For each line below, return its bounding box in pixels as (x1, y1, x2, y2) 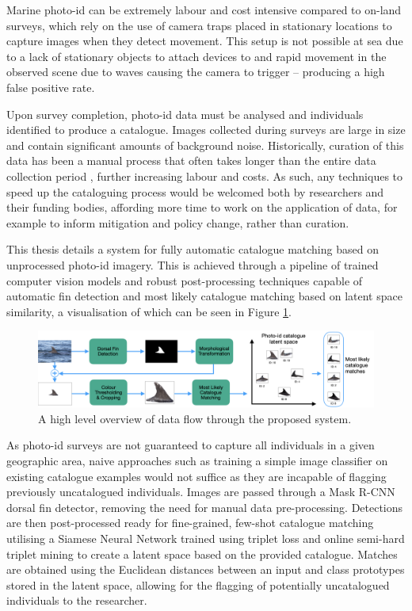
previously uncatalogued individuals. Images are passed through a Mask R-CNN (6, 483, 395, 500)
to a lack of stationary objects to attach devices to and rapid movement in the (6, 48, 387, 64)
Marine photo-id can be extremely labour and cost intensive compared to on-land (6, 2, 402, 17)
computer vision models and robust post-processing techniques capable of (6, 272, 363, 288)
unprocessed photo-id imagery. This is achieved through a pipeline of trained (6, 256, 379, 273)
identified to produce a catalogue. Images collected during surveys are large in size (6, 121, 406, 138)
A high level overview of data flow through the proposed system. (38, 410, 352, 426)
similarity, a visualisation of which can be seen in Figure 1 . (6, 303, 292, 319)
